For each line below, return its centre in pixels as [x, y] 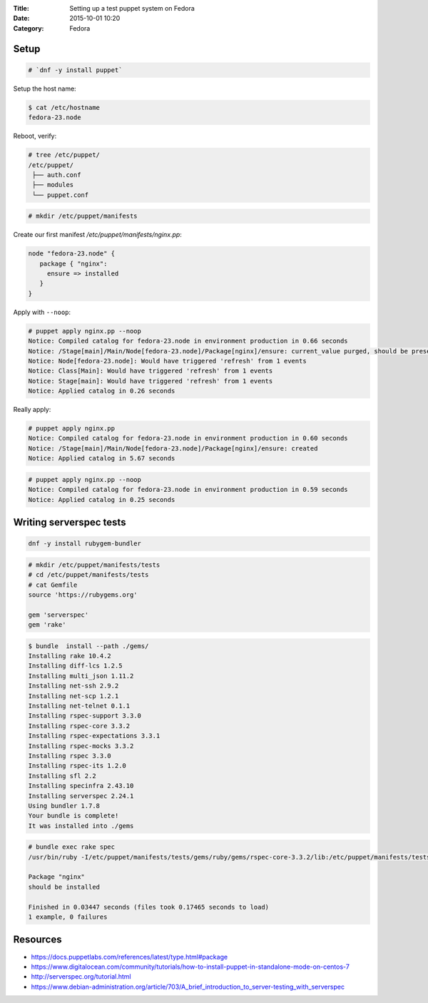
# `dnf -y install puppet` [75, 70]
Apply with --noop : [42, 312]
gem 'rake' [47, 625]
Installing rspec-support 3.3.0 [85, 716]
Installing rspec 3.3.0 [70, 756]
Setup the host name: [45, 89]
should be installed [64, 887]
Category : [29, 28]
